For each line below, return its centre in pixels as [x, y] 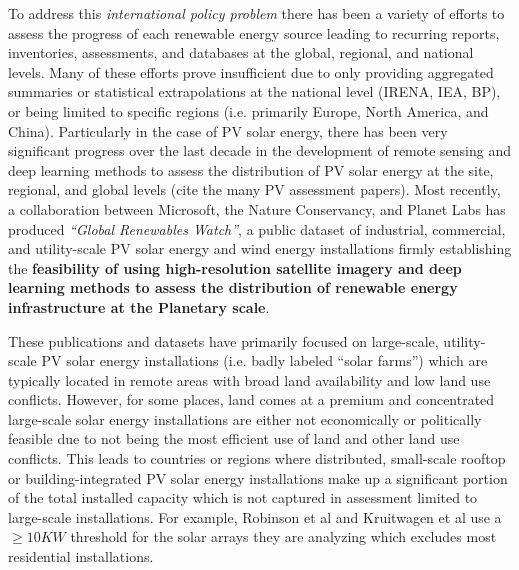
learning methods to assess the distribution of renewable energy [233, 287]
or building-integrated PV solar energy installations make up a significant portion [258, 477]
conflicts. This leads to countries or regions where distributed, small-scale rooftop [257, 458]
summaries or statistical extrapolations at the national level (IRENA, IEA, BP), [254, 91]
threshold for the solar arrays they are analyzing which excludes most [283, 536]
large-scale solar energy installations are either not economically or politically [245, 418]
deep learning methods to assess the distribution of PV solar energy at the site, [251, 169]
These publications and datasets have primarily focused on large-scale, [223, 340]
